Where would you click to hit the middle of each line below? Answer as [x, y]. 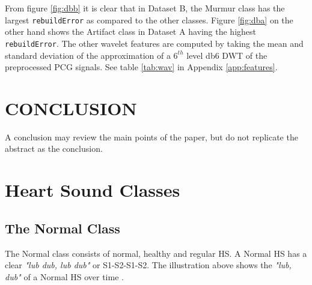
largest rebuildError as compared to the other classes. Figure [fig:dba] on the [149, 19]
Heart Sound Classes [93, 190]
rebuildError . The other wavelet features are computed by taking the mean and [154, 43]
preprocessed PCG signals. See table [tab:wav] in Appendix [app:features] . [141, 67]
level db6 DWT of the [227, 55]
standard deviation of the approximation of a [88, 55]
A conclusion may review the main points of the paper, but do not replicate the [151, 136]
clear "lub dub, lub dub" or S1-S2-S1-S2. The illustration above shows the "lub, [148, 265]
